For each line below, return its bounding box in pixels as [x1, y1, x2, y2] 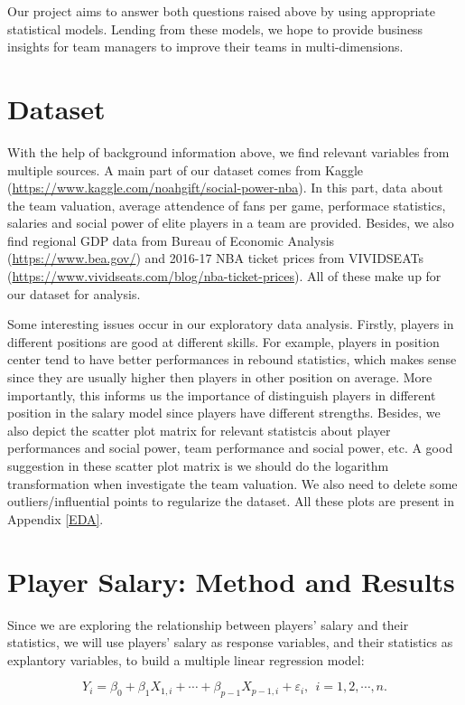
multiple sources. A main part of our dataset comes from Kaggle [7, 160, 363, 179]
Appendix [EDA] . [7, 509, 104, 528]
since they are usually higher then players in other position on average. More [7, 368, 432, 387]
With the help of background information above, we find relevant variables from [7, 142, 450, 161]
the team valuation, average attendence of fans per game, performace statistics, [7, 195, 446, 214]
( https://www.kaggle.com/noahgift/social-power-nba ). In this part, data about [7, 178, 443, 197]
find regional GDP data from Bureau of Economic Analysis [7, 230, 335, 249]
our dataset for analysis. [7, 284, 141, 303]
